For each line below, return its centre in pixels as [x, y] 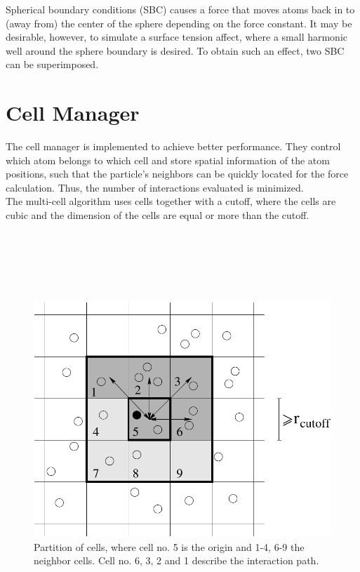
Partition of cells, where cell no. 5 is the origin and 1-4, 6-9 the [169, 546]
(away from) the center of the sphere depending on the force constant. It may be [179, 23]
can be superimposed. [52, 64]
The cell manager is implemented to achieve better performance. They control [173, 146]
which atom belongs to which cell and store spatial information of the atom [168, 160]
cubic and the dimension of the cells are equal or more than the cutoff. [158, 215]
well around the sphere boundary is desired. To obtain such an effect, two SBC [175, 50]
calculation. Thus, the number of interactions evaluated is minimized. [155, 187]
